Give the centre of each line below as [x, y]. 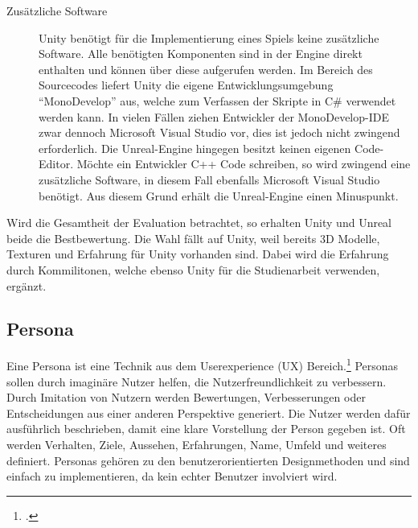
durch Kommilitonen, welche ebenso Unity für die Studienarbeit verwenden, [193, 269]
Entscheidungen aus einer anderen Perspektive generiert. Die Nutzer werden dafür [209, 412]
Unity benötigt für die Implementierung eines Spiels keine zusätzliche [209, 37]
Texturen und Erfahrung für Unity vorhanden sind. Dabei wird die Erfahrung [198, 254]
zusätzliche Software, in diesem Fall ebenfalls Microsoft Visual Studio [209, 179]
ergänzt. [27, 285]
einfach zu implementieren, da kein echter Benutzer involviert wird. [172, 476]
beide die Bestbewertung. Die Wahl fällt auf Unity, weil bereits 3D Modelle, [193, 238]
